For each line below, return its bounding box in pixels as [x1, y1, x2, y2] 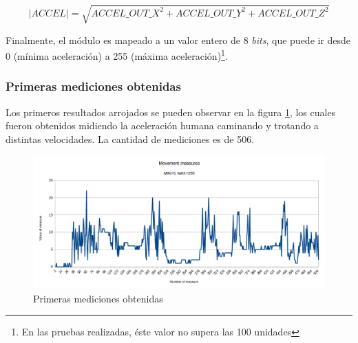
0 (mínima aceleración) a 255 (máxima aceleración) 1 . [6, 47, 228, 63]
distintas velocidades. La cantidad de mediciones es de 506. [6, 131, 255, 146]
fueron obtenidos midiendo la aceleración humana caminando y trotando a [6, 118, 319, 133]
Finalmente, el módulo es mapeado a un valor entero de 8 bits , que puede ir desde [6, 32, 351, 47]
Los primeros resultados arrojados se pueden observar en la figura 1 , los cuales [6, 104, 336, 119]
